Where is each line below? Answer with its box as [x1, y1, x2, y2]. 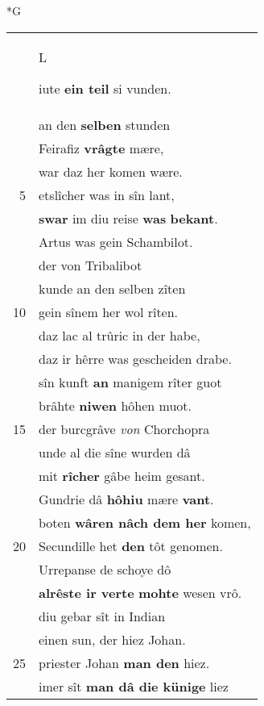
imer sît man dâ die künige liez [39, 676, 229, 696]
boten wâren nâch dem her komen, [39, 512, 251, 532]
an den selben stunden [39, 115, 171, 134]
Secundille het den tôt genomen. [39, 536, 223, 555]
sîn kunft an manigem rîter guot [39, 372, 222, 391]
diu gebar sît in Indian [39, 606, 166, 625]
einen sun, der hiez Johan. [39, 629, 186, 649]
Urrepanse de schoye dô [39, 559, 171, 579]
